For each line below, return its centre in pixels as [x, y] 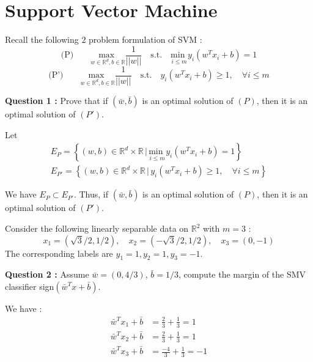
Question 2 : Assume [47, 274]
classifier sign [30, 286]
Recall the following [42, 39]
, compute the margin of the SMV [242, 274]
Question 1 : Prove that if [57, 101]
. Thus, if [91, 194]
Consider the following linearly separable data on [97, 228]
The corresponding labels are [59, 253]
